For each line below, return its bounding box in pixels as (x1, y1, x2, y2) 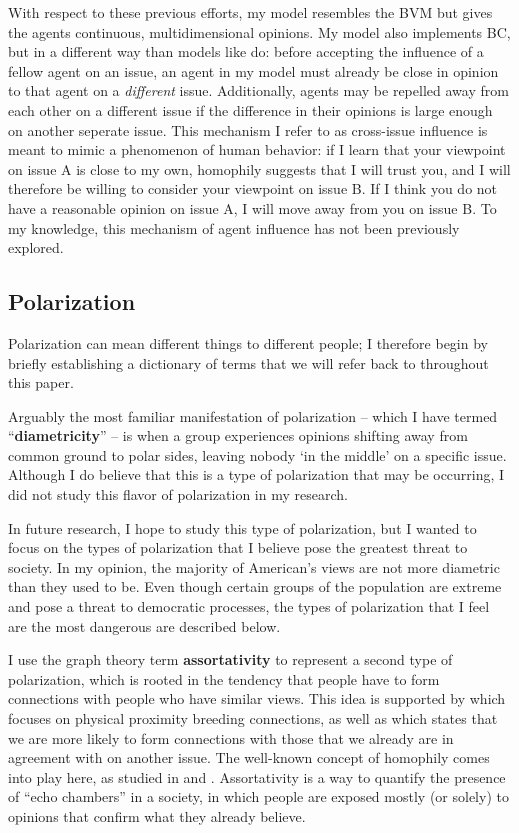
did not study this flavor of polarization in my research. (8, 484, 348, 505)
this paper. (8, 372, 74, 393)
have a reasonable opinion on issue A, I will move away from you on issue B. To (8, 197, 497, 218)
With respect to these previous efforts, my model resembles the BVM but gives (8, 2, 493, 22)
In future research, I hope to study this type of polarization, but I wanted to (8, 517, 477, 538)
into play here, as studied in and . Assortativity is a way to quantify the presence (8, 766, 506, 787)
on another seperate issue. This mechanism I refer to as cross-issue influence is (8, 119, 488, 140)
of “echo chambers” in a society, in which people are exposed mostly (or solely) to (8, 786, 509, 807)
